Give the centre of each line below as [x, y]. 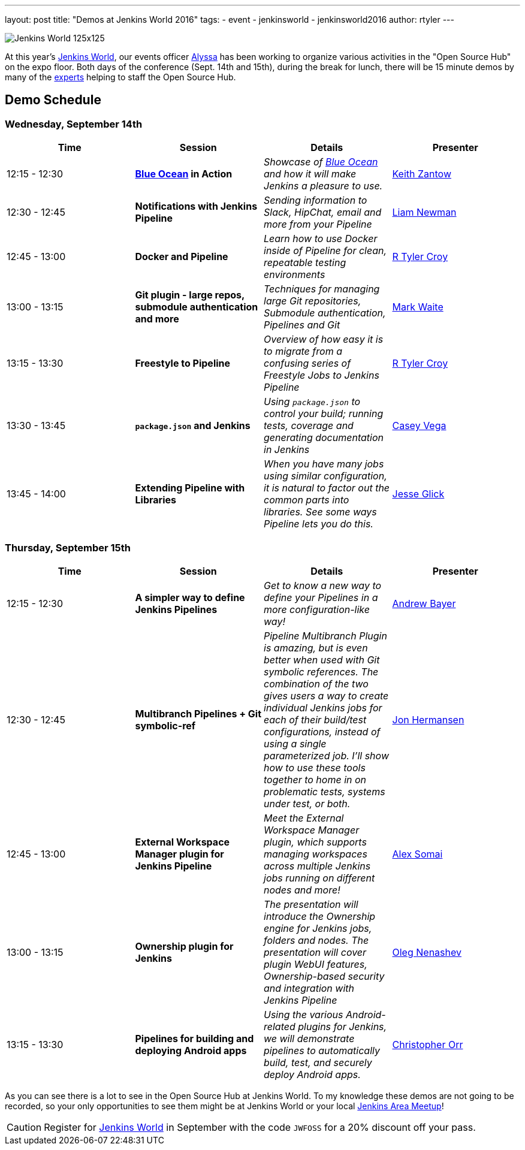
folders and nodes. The [316, 940]
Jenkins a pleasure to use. [323, 186]
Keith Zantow [422, 174]
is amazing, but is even [316, 648]
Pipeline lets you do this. [319, 524]
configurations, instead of [322, 731]
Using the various [304, 1014]
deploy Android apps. [312, 1074]
